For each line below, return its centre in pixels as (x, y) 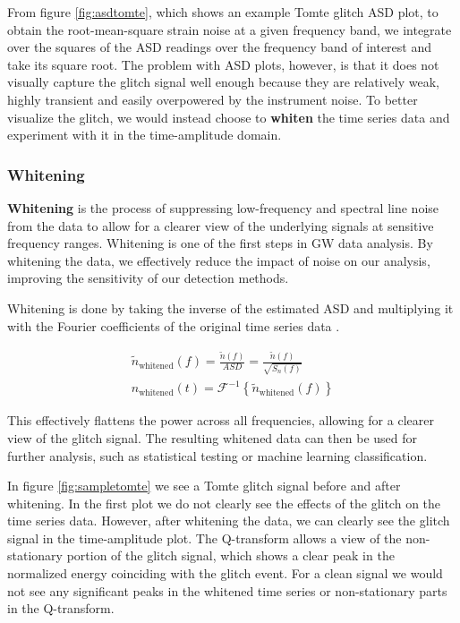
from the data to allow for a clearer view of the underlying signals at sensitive (221, 225)
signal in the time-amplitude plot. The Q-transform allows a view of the (204, 538)
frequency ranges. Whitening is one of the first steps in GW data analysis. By (220, 243)
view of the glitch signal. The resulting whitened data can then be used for (213, 437)
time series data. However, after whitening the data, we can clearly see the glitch (229, 521)
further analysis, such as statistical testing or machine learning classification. (217, 455)
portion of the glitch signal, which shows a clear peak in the (230, 555)
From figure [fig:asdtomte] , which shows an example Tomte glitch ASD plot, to (223, 12)
